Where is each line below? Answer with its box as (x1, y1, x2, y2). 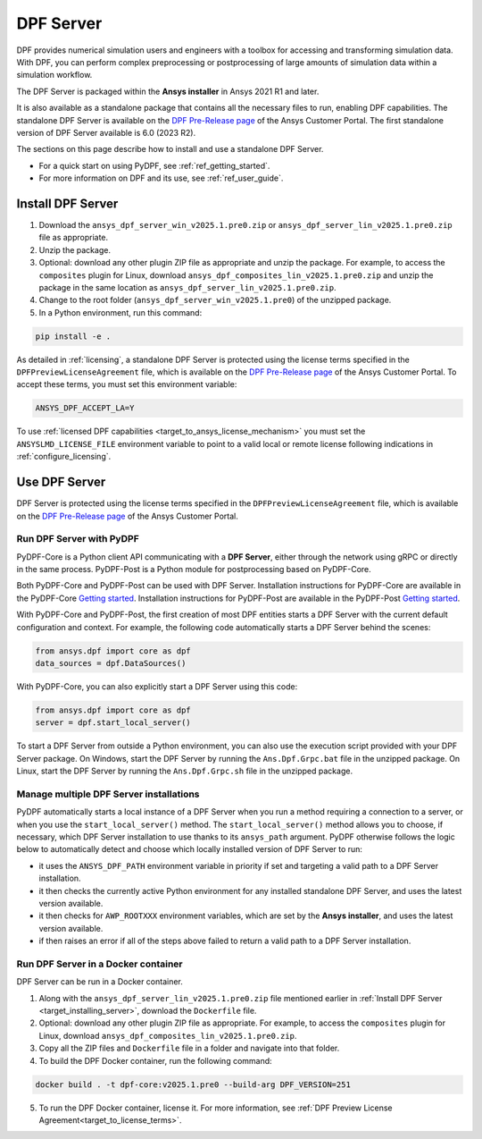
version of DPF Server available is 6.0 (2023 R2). (16, 127, 196, 138)
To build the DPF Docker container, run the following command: (38, 1055, 272, 1066)
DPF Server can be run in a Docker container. (16, 976, 183, 987)
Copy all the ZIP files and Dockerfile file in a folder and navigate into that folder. (38, 1042, 340, 1054)
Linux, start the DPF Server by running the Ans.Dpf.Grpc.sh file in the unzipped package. (16, 765, 353, 777)
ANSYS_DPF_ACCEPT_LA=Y (35, 403, 135, 413)
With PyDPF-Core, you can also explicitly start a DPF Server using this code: (16, 680, 298, 692)
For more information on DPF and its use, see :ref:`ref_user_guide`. (38, 173, 284, 183)
